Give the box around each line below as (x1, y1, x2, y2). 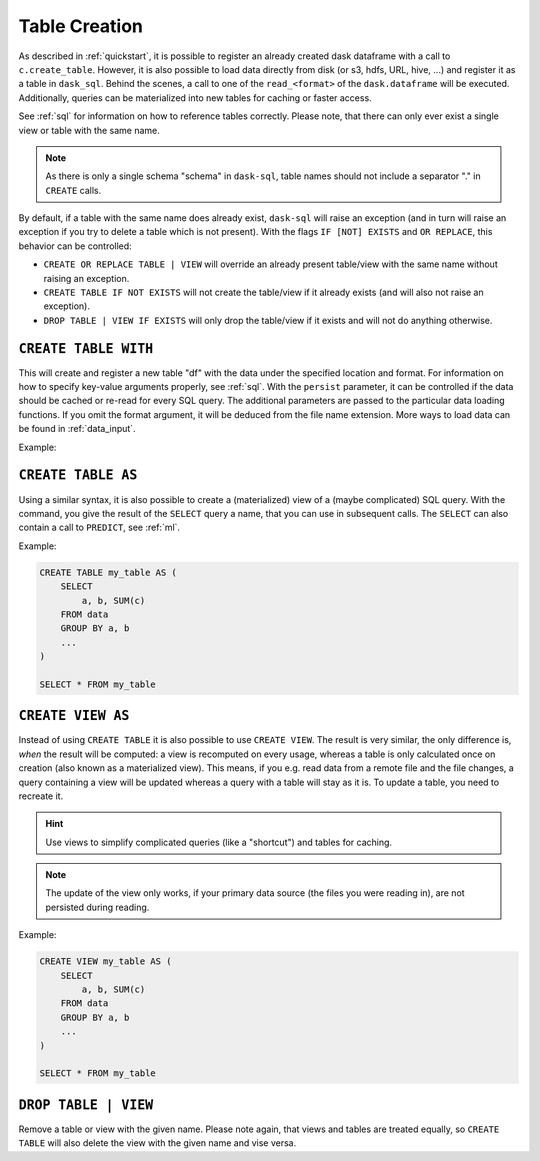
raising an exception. (43, 272, 130, 284)
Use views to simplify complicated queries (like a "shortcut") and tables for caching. (45, 836, 393, 848)
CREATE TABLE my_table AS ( (39, 566, 177, 578)
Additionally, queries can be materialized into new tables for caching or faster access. (18, 91, 372, 104)
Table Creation (18, 15, 144, 37)
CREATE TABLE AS (18, 467, 138, 484)
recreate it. (18, 790, 64, 802)
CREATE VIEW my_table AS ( (39, 956, 172, 967)
